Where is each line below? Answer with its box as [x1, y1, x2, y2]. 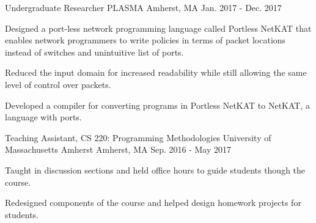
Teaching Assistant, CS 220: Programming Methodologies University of [5, 131, 271, 144]
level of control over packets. [5, 78, 111, 90]
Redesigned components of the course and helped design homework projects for [5, 196, 301, 209]
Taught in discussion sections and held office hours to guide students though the [5, 163, 306, 176]
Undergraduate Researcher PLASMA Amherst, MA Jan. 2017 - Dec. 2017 [5, 1, 282, 13]
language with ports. [5, 111, 82, 123]
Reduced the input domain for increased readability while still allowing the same [5, 66, 307, 79]
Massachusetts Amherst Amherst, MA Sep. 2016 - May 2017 [5, 143, 231, 156]
